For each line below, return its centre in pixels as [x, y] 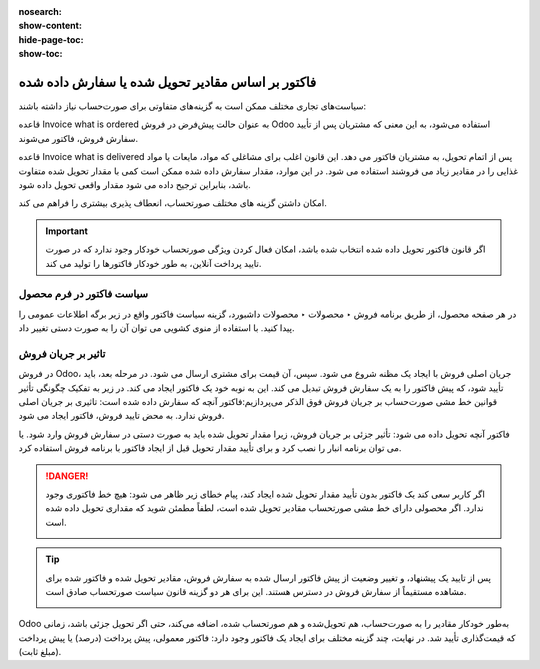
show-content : [50, 26]
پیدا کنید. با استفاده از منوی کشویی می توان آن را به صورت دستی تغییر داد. [156, 328]
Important [67, 231]
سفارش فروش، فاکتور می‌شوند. [78, 138]
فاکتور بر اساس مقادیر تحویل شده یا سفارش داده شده [167, 81]
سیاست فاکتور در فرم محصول [83, 294]
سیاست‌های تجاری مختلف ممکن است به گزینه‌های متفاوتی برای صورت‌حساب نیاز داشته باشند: [192, 106]
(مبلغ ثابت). [40, 652]
